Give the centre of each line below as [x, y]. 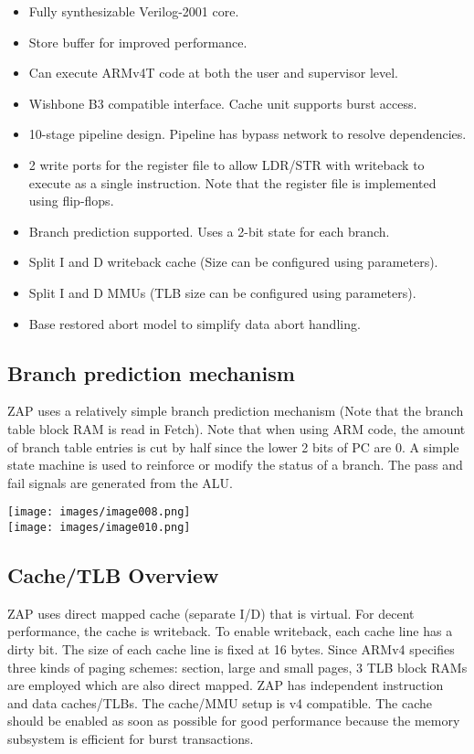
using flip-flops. [71, 201]
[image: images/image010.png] [99, 527]
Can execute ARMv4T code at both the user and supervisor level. [213, 73]
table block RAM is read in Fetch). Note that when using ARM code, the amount [237, 428]
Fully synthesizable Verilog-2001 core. [134, 11]
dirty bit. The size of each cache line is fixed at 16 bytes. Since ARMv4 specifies [231, 649]
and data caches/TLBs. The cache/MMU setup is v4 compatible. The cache [220, 702]
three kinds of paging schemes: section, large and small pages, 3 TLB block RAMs [237, 667]
